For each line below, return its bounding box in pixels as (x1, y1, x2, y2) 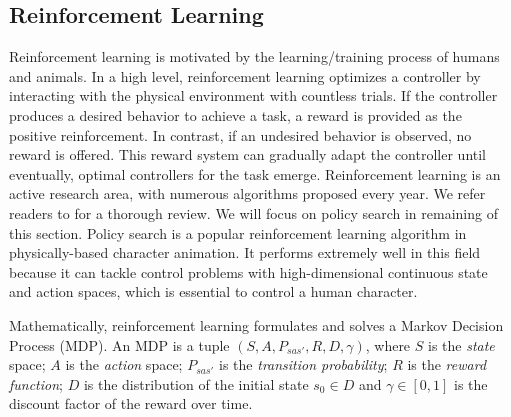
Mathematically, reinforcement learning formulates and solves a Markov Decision (9, 314, 504, 335)
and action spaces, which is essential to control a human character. (9, 281, 418, 302)
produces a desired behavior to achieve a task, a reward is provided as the (9, 104, 462, 125)
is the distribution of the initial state (83, 373, 309, 394)
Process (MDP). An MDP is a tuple (9, 334, 230, 355)
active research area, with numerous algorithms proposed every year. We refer (9, 183, 486, 204)
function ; (9, 373, 63, 394)
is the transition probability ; (219, 354, 388, 375)
